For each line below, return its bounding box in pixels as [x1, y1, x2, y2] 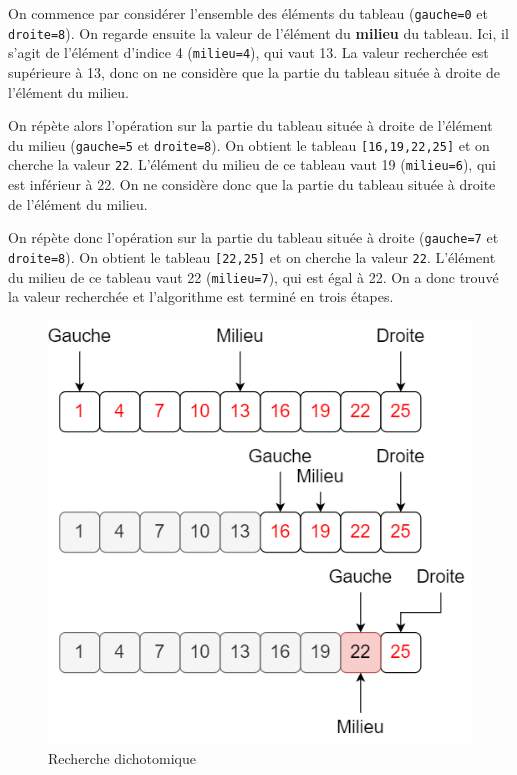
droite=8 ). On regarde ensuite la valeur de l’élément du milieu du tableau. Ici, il [8, 22, 509, 43]
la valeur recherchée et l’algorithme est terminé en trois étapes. [8, 286, 394, 307]
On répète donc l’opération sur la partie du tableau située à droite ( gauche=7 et [8, 227, 499, 248]
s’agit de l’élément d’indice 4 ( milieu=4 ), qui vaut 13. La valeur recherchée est [8, 42, 489, 63]
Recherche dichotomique [48, 747, 196, 768]
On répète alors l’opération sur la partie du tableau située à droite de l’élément [8, 115, 493, 136]
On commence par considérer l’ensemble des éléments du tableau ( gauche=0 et [8, 3, 488, 23]
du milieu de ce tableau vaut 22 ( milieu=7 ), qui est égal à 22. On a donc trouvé [8, 266, 499, 287]
